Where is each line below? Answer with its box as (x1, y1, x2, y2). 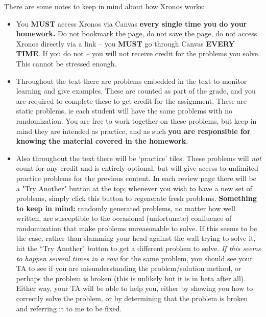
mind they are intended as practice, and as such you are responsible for (16, 125, 251, 136)
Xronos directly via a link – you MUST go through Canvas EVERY (16, 38, 235, 49)
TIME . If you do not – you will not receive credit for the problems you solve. (16, 48, 260, 59)
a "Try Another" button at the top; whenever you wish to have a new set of (16, 183, 253, 193)
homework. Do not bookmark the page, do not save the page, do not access (16, 28, 257, 39)
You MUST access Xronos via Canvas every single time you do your (16, 18, 247, 29)
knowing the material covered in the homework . (16, 135, 188, 146)
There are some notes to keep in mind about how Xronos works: (4, 1, 205, 11)
